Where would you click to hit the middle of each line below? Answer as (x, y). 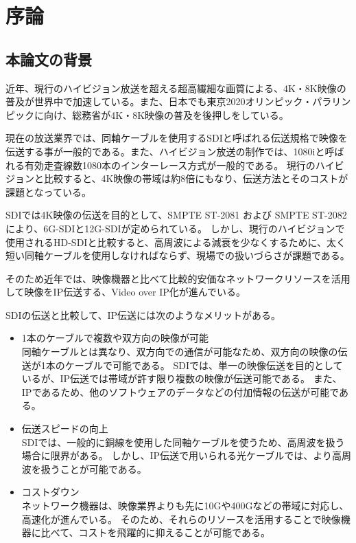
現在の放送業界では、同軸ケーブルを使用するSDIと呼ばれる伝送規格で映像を (177, 138)
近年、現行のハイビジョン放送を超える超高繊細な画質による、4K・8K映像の (176, 88)
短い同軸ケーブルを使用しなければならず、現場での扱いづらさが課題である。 (178, 255)
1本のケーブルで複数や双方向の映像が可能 (115, 338)
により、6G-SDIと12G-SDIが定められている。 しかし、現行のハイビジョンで (175, 228)
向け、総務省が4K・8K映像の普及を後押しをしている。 (166, 114)
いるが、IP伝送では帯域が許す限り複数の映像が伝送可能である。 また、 (182, 378)
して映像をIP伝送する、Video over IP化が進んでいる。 (126, 292)
